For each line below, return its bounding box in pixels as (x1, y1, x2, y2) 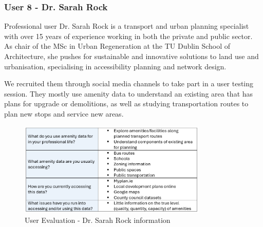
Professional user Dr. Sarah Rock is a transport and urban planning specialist (4, 21, 249, 31)
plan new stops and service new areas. (4, 108, 124, 119)
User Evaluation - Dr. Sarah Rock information (25, 215, 171, 225)
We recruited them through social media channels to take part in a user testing (4, 78, 254, 89)
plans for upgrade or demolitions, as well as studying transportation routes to (4, 98, 249, 109)
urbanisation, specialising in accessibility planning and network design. (4, 61, 227, 71)
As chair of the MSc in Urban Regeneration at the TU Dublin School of (4, 41, 231, 51)
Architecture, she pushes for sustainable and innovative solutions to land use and (4, 51, 259, 61)
